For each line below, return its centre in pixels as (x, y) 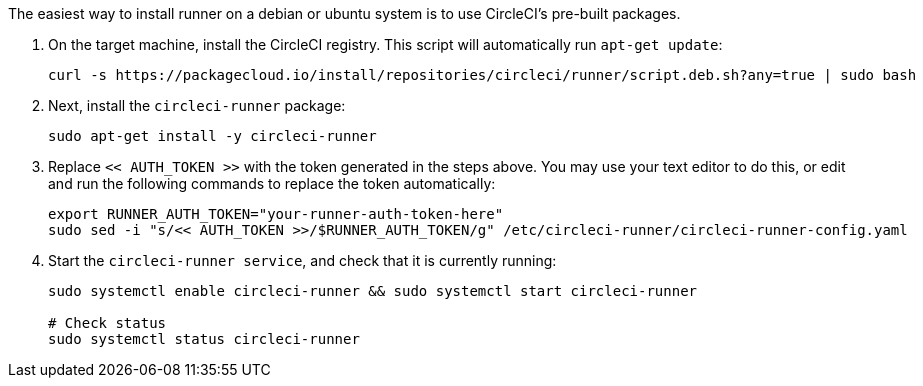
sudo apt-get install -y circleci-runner (212, 136)
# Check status (107, 323)
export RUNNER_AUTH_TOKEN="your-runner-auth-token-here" (276, 214)
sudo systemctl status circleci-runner (204, 339)
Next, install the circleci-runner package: (197, 105)
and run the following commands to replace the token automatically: (272, 183)
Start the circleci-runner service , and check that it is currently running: (302, 260)
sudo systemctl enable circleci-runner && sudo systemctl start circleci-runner (373, 291)
